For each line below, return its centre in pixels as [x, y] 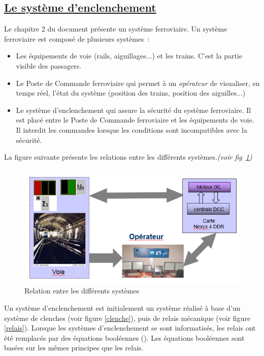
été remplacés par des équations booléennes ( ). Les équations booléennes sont [124, 337]
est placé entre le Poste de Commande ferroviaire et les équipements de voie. [135, 120]
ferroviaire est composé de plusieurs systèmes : [77, 38]
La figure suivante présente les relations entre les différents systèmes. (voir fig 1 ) [128, 157]
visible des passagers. [49, 65]
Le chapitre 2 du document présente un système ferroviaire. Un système [116, 29]
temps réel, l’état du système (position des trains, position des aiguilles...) [131, 93]
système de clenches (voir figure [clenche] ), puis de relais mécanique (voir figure [127, 318]
